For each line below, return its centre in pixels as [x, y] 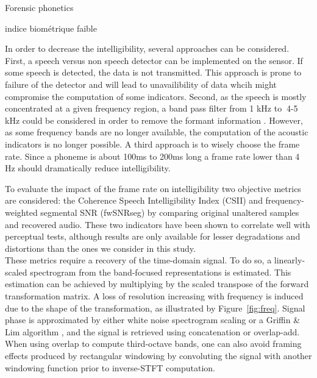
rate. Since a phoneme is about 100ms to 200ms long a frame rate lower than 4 [152, 156]
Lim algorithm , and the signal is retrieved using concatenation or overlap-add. [152, 331]
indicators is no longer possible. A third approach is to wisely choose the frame [152, 144]
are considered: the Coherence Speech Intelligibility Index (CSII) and [134, 200]
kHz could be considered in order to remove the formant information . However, [154, 120]
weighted [21, 212]
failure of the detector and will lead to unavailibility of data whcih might [141, 84]
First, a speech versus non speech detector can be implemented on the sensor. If [154, 60]
